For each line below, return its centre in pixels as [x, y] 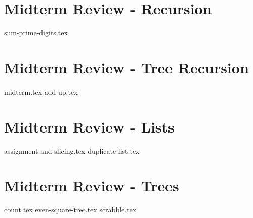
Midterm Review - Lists [89, 126]
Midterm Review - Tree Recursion [126, 67]
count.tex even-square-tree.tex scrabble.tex [70, 210]
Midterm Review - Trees [92, 185]
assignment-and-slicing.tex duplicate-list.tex [72, 150]
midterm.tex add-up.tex [41, 91]
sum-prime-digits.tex [36, 33]
